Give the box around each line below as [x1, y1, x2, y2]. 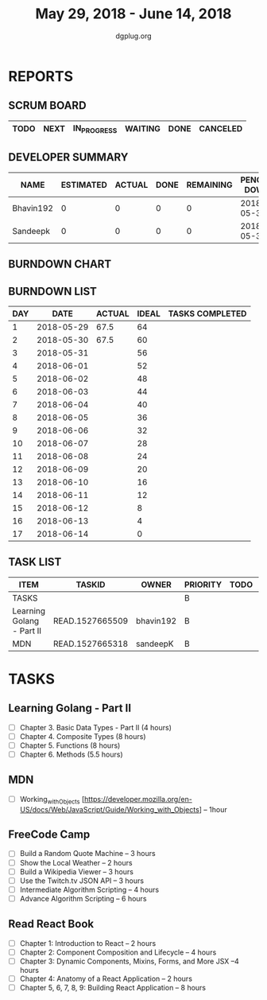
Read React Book [8, 917, 94, 931]
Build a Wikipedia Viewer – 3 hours [19, 866, 133, 876]
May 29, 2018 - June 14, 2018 [35, 5, 232, 23]
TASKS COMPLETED [168, 308, 247, 319]
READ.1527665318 [52, 638, 129, 649]
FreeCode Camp [8, 828, 91, 842]
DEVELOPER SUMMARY [8, 150, 129, 164]
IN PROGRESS [72, 123, 118, 135]
